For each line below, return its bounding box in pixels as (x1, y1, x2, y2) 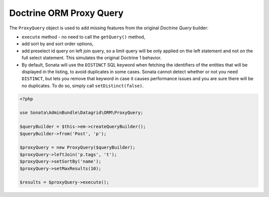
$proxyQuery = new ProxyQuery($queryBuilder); (19, 145, 135, 150)
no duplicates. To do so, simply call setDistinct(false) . (21, 83, 144, 89)
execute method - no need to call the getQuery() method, (21, 34, 145, 40)
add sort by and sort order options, (21, 41, 94, 47)
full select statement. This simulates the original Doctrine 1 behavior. (21, 55, 162, 61)
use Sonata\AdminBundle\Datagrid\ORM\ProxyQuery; (19, 110, 143, 115)
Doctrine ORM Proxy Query (9, 7, 124, 18)
